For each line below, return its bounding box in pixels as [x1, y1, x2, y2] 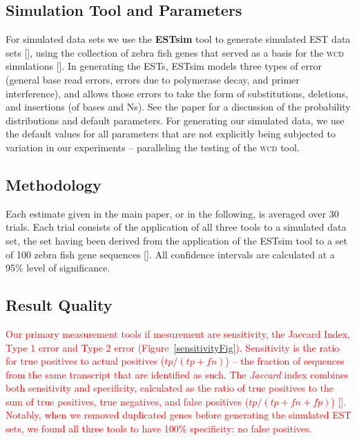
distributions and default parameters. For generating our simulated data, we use [6, 113, 345, 127]
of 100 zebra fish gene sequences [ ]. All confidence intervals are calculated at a [6, 247, 335, 261]
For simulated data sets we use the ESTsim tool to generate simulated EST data [6, 32, 351, 46]
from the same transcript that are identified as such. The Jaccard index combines [6, 367, 349, 381]
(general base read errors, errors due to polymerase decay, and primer [6, 72, 300, 86]
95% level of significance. [6, 260, 110, 275]
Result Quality [6, 294, 113, 316]
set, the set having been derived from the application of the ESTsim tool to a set [6, 233, 347, 247]
